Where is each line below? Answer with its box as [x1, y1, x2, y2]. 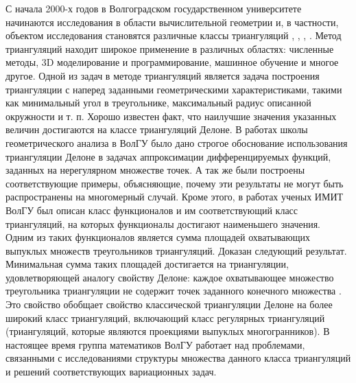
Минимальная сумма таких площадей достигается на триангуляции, [5, 257, 289, 271]
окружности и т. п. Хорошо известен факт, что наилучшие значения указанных [5, 108, 337, 123]
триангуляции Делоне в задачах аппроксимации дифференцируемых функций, [5, 149, 331, 163]
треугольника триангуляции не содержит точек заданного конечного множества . [5, 283, 342, 298]
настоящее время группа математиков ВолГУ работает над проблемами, [5, 337, 305, 351]
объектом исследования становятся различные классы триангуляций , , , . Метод [5, 28, 342, 43]
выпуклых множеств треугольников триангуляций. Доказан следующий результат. [5, 243, 347, 257]
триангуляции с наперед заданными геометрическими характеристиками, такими [5, 82, 342, 96]
